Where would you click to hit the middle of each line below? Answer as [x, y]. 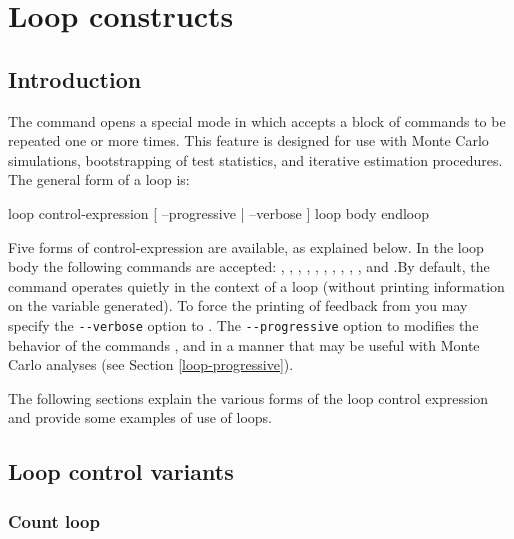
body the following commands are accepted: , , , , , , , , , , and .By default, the [249, 266]
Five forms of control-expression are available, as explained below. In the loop [246, 246]
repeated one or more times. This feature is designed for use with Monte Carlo [248, 140]
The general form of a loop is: [99, 179]
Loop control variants [121, 471]
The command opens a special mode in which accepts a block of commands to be [257, 120]
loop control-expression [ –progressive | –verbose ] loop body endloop [218, 212]
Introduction [75, 78]
